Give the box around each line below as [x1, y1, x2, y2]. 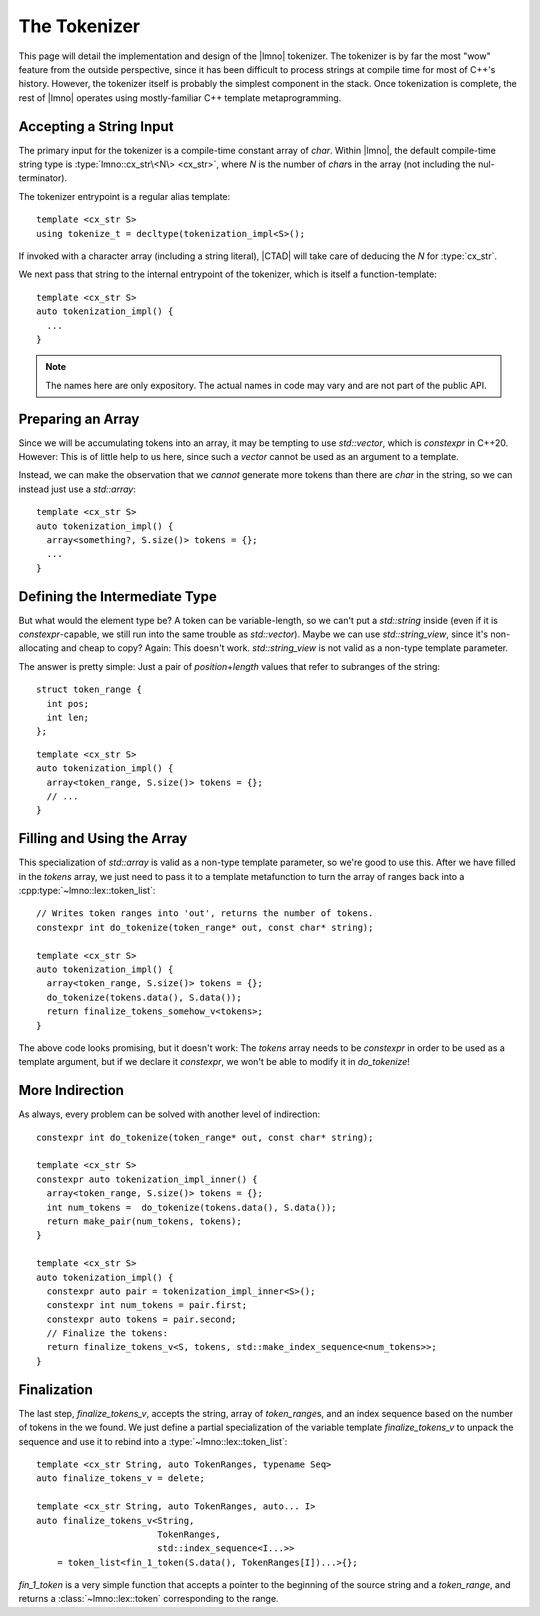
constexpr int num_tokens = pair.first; [46, 1300, 248, 1311]
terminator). [18, 172, 68, 184]
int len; [46, 711, 90, 723]
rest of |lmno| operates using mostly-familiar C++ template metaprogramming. [18, 91, 342, 104]
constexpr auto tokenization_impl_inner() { [36, 1173, 259, 1185]
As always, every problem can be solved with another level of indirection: [18, 1108, 321, 1120]
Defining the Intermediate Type [18, 588, 217, 605]
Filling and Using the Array [18, 830, 188, 847]
